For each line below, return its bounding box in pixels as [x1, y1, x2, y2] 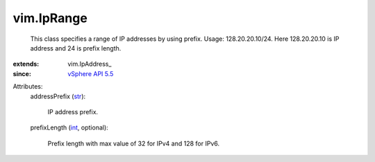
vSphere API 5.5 [67, 69, 114, 78]
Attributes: [12, 82, 43, 91]
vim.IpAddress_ [67, 60, 112, 69]
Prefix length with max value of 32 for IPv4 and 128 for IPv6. [47, 139, 220, 147]
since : [12, 69, 31, 78]
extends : [12, 60, 40, 69]
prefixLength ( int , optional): [30, 123, 109, 132]
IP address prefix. [47, 107, 99, 116]
